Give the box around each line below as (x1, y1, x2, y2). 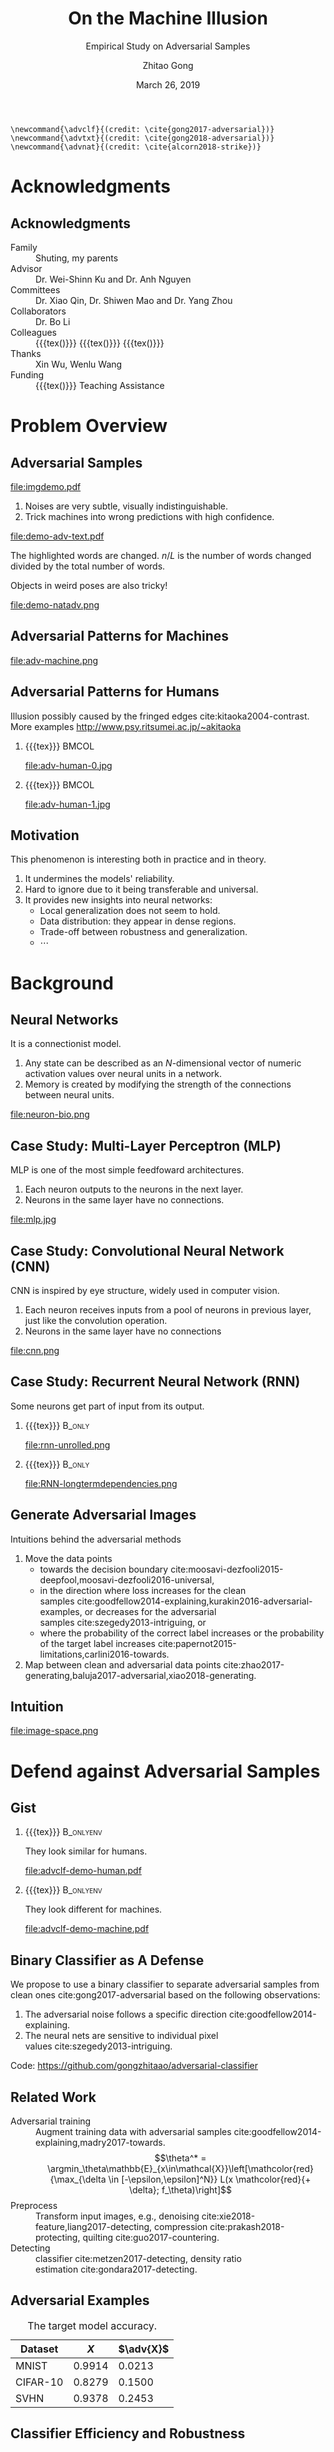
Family (10, 241, 38, 253)
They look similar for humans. (24, 1845, 148, 1857)
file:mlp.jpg (10, 1213, 57, 1226)
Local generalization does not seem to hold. (39, 905, 221, 917)
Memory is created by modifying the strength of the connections (24, 1078, 292, 1091)
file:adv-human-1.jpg (24, 798, 111, 810)
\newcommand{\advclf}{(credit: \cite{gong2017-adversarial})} (10, 124, 275, 134)
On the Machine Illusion (68, 7, 268, 30)
